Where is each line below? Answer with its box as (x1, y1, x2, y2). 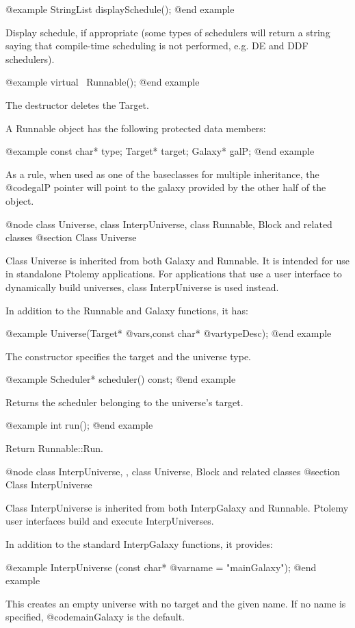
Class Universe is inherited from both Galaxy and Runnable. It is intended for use (5, 253, 350, 267)
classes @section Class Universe (5, 230, 137, 244)
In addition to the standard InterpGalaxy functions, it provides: (5, 537, 273, 551)
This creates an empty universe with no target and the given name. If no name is (5, 596, 346, 610)
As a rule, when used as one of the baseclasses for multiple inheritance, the (5, 166, 319, 181)
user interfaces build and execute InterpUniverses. (5, 514, 214, 528)
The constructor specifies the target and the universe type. (5, 349, 252, 363)
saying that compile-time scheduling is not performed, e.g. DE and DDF (5, 38, 308, 53)
